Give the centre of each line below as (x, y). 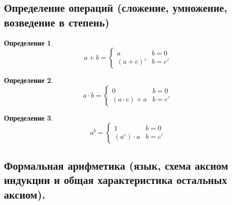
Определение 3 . (29, 117)
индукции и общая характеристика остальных (116, 180)
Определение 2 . (29, 80)
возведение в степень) (57, 22)
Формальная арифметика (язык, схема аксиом (116, 165)
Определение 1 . (29, 42)
